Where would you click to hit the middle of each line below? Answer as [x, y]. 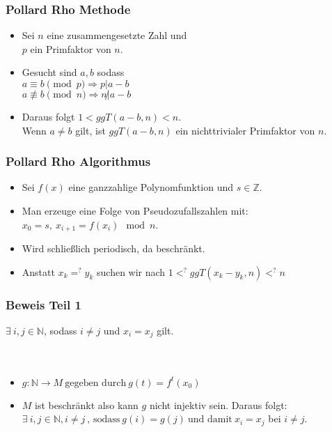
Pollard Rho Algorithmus [78, 161]
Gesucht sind [49, 72]
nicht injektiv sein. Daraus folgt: [218, 404]
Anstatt [38, 271]
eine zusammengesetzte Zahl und [117, 35]
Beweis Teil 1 [44, 304]
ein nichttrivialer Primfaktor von [245, 130]
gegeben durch [96, 383]
